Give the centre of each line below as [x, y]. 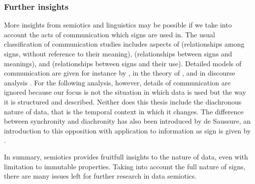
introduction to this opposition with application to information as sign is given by [127, 130]
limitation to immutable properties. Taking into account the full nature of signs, [125, 166]
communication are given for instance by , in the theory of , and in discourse [120, 73]
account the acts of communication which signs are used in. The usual [110, 34]
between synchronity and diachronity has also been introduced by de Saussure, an [127, 121]
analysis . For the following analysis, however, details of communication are [117, 82]
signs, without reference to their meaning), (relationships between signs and [118, 53]
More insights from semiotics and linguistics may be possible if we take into [118, 25]
